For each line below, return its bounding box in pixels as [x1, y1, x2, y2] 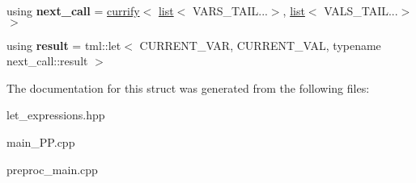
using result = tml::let [6, 36, 121, 53]
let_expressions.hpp [6, 106, 105, 123]
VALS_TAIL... [324, 2, 398, 19]
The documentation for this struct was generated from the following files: [6, 79, 370, 96]
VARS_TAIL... [192, 2, 268, 19]
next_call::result [6, 52, 88, 69]
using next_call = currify [6, 2, 140, 19]
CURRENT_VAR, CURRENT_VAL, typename [139, 36, 381, 53]
